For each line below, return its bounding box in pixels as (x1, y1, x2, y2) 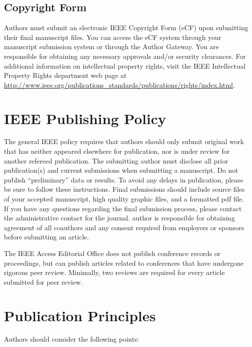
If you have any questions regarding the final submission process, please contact (4, 203, 242, 213)
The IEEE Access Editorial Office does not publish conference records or (4, 248, 221, 258)
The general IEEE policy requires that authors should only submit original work (4, 136, 244, 146)
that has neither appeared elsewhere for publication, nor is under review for (4, 146, 230, 156)
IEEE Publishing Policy (4, 108, 166, 128)
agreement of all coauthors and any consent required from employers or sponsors (4, 222, 244, 232)
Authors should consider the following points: (4, 333, 139, 344)
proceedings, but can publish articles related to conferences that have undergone (4, 257, 244, 268)
